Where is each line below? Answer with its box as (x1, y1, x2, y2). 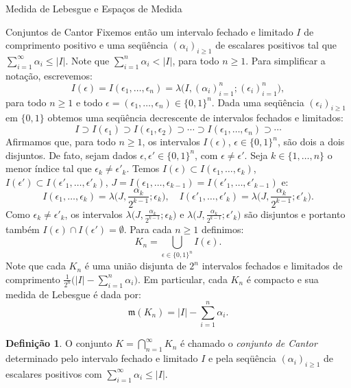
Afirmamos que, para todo (5, 134, 116, 149)
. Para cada (123, 221, 172, 236)
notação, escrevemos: (5, 68, 93, 82)
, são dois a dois (277, 134, 345, 149)
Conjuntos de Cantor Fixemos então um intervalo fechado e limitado (5, 24, 293, 38)
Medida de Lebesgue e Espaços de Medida (5, 1, 182, 15)
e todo (75, 95, 103, 109)
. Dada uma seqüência (211, 95, 304, 109)
